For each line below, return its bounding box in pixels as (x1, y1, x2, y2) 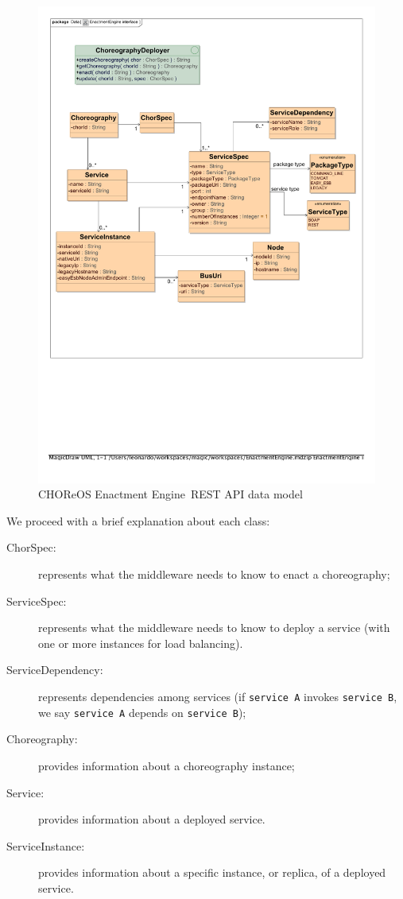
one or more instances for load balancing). (38, 634, 243, 651)
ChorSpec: (6, 539, 56, 556)
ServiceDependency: (6, 661, 103, 678)
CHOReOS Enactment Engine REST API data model (38, 486, 303, 502)
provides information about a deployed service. (38, 811, 265, 827)
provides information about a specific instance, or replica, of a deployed (38, 864, 386, 881)
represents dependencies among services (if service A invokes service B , (38, 688, 397, 705)
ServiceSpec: (6, 592, 67, 609)
